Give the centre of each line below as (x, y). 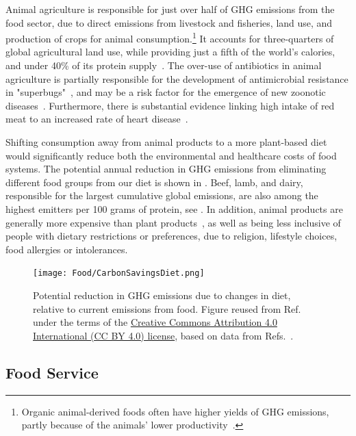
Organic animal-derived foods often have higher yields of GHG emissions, (175, 411)
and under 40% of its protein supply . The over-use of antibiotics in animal (164, 65)
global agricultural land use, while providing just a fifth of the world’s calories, (170, 52)
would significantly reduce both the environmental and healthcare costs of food (171, 155)
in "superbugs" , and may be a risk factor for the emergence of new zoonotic (166, 92)
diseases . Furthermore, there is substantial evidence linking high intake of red (170, 105)
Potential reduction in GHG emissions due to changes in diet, (162, 295)
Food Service (52, 372)
